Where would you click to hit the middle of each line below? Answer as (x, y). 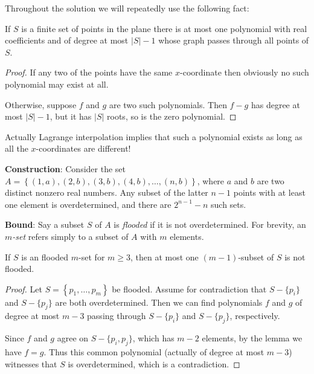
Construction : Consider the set (65, 168)
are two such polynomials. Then (168, 104)
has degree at (275, 104)
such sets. (229, 204)
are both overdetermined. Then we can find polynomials (159, 302)
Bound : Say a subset (45, 224)
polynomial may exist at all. (57, 84)
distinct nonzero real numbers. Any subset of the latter (107, 192)
